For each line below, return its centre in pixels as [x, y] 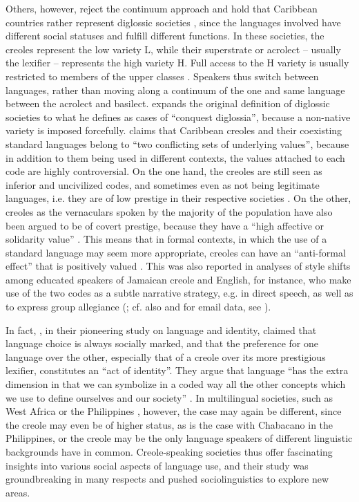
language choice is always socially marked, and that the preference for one [162, 343]
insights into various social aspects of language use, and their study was [157, 465]
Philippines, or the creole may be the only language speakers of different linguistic [179, 438]
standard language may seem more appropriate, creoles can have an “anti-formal [176, 252]
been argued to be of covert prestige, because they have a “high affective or [165, 225]
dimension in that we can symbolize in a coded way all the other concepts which [176, 384]
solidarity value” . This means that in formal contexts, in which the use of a [166, 239]
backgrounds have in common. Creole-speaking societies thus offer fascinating [169, 452]
